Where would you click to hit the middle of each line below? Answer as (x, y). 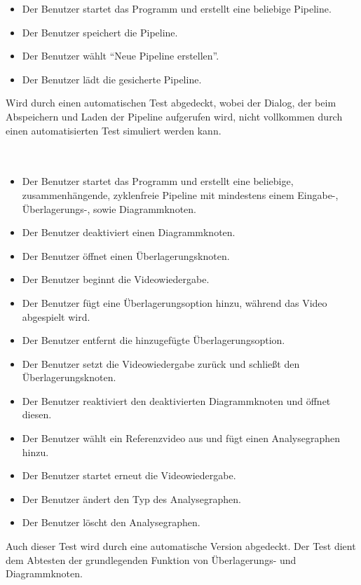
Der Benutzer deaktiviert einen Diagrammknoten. (129, 232)
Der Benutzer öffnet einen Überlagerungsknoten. (126, 255)
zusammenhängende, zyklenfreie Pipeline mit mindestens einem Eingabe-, (180, 194)
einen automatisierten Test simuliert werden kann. (114, 130)
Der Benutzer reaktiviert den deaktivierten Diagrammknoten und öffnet (176, 400)
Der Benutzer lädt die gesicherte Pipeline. (112, 79)
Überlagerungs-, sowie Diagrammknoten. (109, 208)
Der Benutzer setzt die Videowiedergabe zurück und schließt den (161, 363)
